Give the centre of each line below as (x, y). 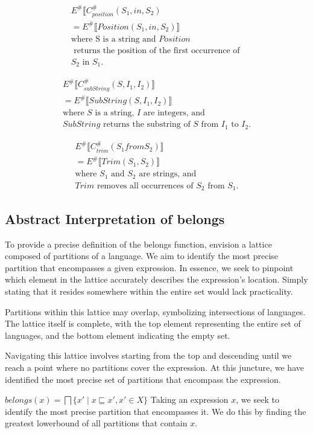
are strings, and (168, 174)
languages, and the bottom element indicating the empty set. (118, 335)
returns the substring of (147, 125)
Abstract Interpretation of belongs (115, 218)
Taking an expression (189, 399)
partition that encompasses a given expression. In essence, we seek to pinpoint (149, 267)
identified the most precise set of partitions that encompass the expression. (143, 379)
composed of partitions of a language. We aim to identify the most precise (142, 256)
